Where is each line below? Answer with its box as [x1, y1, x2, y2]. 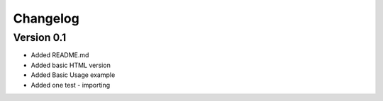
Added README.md [30, 51, 89, 59]
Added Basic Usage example [30, 71, 116, 79]
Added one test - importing [30, 81, 111, 89]
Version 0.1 [13, 31, 67, 44]
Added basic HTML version [30, 61, 111, 69]
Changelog [13, 11, 79, 26]
